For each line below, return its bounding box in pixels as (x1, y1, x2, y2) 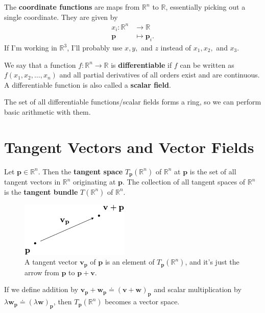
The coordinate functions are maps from (4, 2, 140, 12)
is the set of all (189, 166, 236, 176)
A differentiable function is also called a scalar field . (4, 79, 171, 90)
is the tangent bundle (4, 186, 78, 197)
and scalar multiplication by (154, 284, 242, 295)
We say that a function (4, 59, 76, 70)
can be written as (180, 59, 234, 70)
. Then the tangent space (38, 166, 123, 176)
